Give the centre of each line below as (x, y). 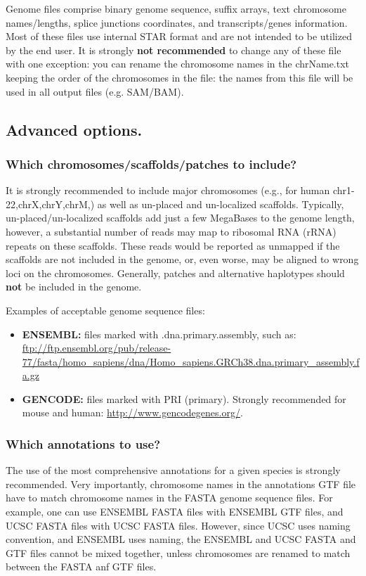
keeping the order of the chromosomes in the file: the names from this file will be (179, 77)
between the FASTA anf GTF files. (81, 567)
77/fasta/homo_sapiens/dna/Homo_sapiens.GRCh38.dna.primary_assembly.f (191, 361)
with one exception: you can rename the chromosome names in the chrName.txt (178, 64)
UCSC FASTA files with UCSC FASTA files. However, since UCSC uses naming (178, 525)
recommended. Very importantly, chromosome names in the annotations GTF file (181, 484)
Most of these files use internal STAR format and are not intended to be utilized (179, 36)
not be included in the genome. (74, 287)
